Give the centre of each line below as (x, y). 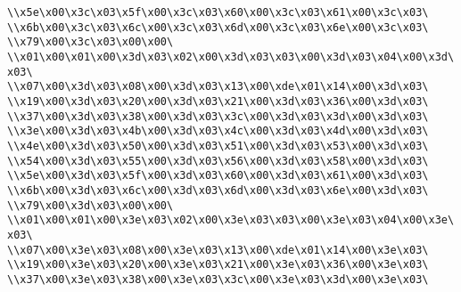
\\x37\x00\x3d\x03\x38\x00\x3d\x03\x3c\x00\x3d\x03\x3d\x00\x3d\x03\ (218, 116)
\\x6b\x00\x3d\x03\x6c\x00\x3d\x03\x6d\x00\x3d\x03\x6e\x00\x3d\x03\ (218, 190)
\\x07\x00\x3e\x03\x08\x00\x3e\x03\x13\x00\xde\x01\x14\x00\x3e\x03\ (218, 250)
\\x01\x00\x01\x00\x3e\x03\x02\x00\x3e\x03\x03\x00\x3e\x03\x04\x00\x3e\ (231, 220)
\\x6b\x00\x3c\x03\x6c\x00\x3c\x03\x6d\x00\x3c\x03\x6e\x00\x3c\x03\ (218, 27)
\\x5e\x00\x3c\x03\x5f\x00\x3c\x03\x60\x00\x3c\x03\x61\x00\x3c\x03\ (218, 12)
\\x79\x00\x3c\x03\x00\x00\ (91, 42)
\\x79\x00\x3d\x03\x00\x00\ (91, 205)
